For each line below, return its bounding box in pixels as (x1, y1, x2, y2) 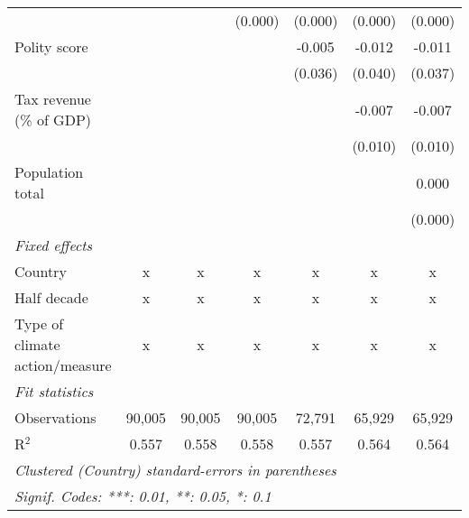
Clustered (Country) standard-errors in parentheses (14, 459, 336, 480)
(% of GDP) (14, 109, 92, 130)
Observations (14, 407, 97, 428)
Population (14, 162, 84, 182)
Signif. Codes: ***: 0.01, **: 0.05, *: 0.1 (14, 486, 271, 506)
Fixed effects (14, 235, 93, 255)
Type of (14, 313, 64, 334)
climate (14, 334, 60, 355)
